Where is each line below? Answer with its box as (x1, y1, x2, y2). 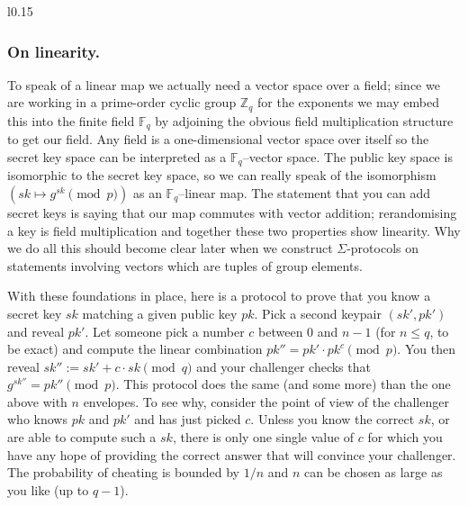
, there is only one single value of (172, 428, 355, 447)
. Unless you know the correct (250, 410, 415, 429)
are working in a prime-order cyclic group (7, 93, 237, 112)
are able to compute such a (7, 428, 157, 447)
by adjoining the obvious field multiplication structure (155, 111, 454, 130)
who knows (7, 410, 67, 429)
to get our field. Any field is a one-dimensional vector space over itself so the (7, 130, 429, 149)
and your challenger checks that (196, 357, 371, 375)
